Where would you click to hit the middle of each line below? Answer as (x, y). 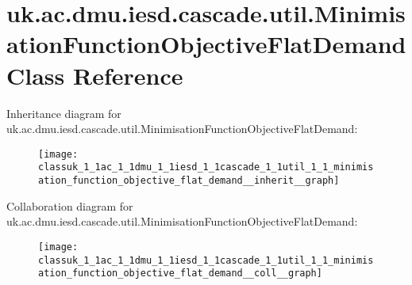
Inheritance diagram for (64, 113)
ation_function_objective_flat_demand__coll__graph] (180, 274)
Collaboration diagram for (70, 205)
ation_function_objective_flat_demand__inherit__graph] (189, 180)
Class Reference (95, 75)
